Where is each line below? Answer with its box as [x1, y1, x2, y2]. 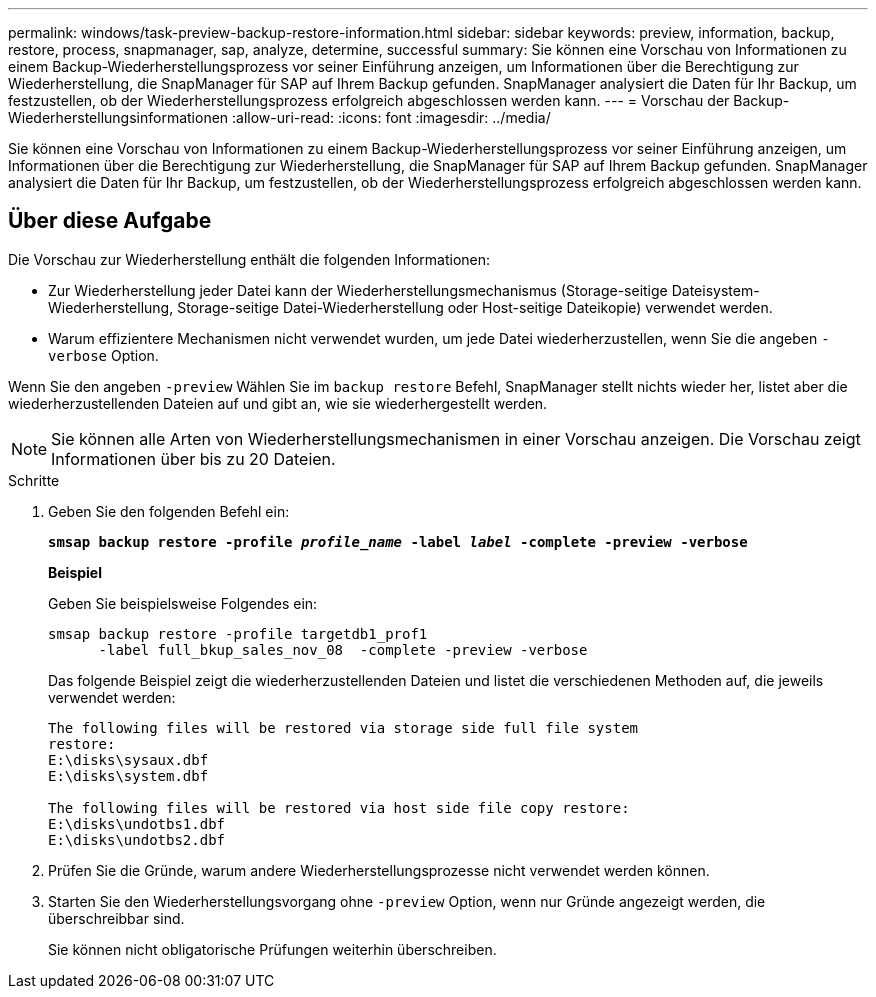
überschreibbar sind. [48, 909, 185, 927]
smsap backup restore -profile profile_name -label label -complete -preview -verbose [48, 533, 748, 550]
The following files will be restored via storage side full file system [48, 719, 639, 736]
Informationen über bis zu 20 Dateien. [51, 448, 336, 469]
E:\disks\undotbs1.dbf [48, 815, 226, 832]
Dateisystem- [671, 281, 760, 299]
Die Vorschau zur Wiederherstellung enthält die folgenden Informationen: [8, 250, 491, 268]
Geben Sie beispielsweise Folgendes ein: [48, 594, 318, 612]
